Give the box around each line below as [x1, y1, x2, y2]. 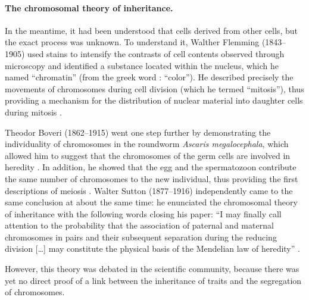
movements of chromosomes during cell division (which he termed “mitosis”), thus [5, 82, 304, 95]
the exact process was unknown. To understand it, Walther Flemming [5, 36, 260, 48]
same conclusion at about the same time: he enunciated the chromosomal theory [5, 196, 298, 208]
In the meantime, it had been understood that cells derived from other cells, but [5, 24, 298, 36]
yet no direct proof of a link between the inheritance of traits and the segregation [5, 274, 302, 286]
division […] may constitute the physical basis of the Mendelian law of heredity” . [5, 242, 300, 255]
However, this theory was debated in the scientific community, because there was [5, 262, 299, 275]
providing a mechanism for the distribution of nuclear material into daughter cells [5, 94, 303, 107]
